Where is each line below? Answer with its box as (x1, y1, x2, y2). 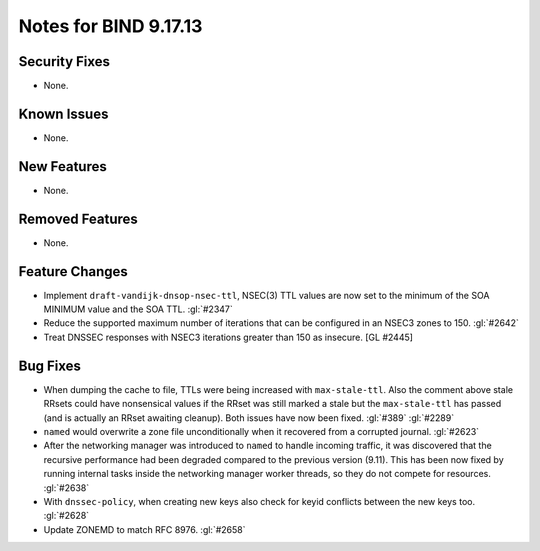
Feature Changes (18, 263, 129, 280)
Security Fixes (18, 53, 110, 70)
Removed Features (18, 210, 139, 227)
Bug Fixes (18, 357, 82, 374)
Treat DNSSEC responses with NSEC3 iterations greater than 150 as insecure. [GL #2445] (43, 331, 414, 343)
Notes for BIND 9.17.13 (18, 15, 203, 37)
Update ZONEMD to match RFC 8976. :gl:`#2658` (43, 523, 246, 535)
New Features (18, 158, 107, 175)
